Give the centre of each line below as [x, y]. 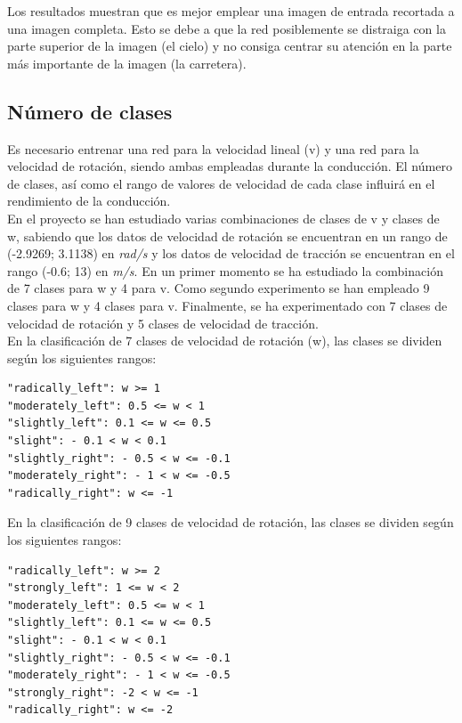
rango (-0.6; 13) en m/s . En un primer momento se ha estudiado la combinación [225, 270]
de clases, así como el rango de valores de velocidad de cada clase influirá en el [221, 183]
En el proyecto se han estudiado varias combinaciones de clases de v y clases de [223, 218]
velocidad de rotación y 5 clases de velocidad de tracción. [163, 323]
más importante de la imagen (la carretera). [127, 63]
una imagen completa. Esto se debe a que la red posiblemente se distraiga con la [227, 28]
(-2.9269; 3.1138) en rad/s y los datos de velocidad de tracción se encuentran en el [231, 253]
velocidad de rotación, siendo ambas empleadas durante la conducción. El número [230, 166]
